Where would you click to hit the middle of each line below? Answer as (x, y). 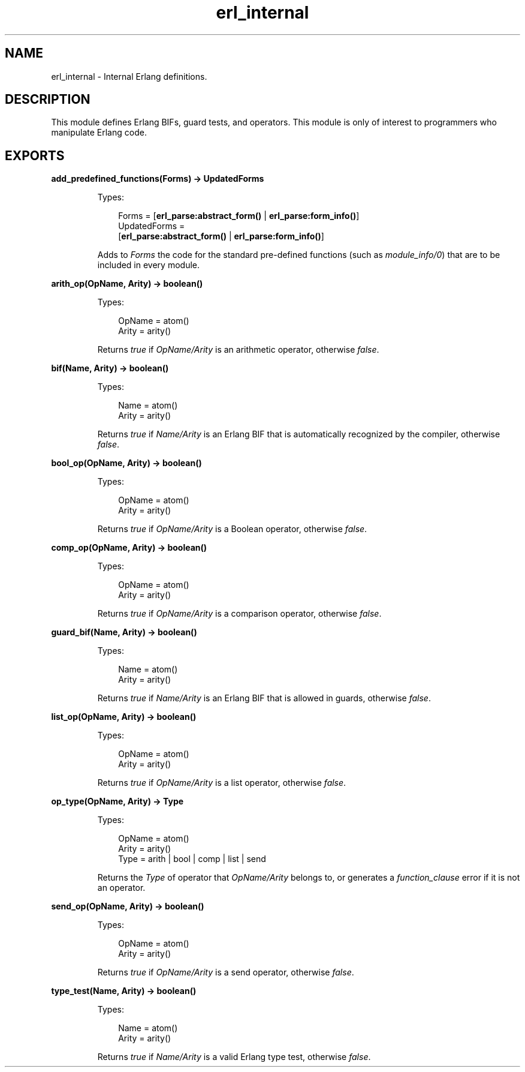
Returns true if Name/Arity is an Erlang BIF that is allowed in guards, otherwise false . (264, 698)
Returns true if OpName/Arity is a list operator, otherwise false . (222, 783)
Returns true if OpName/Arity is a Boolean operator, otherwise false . (232, 529)
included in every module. (149, 265)
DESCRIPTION (48, 100)
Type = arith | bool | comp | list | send (192, 859)
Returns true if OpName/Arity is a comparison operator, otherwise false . (239, 614)
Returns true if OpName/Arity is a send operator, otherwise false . (226, 972)
